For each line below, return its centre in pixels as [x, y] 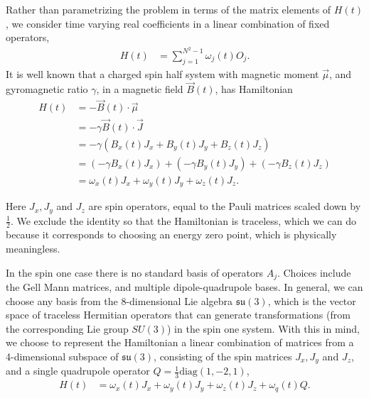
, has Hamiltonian [254, 89]
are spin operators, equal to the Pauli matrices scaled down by [225, 206]
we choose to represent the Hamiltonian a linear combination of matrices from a [180, 342]
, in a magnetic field [140, 89]
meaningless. [33, 248]
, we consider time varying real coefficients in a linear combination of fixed [168, 23]
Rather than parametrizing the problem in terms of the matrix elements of [169, 9]
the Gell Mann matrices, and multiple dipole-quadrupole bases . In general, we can [184, 287]
